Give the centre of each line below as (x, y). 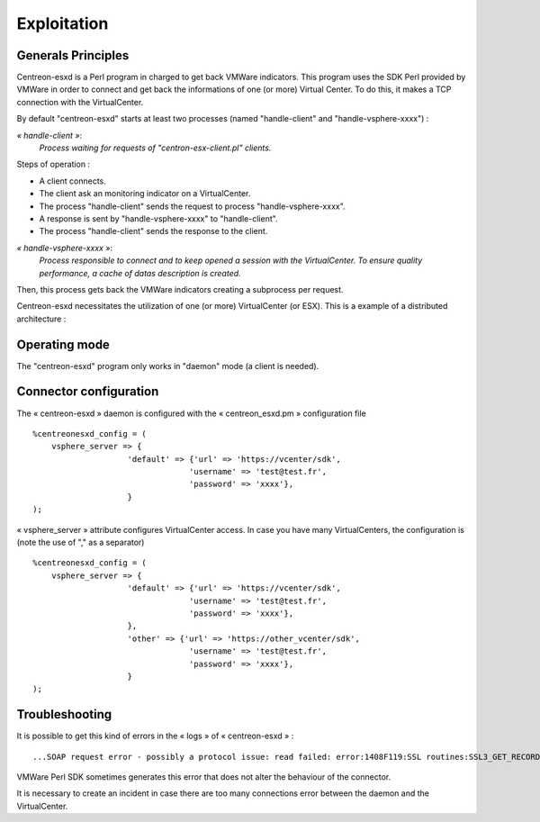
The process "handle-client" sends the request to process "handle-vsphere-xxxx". (192, 206)
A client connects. (73, 181)
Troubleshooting (64, 714)
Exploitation (63, 23)
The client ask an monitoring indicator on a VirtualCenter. (145, 194)
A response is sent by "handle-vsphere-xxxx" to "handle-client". (158, 218)
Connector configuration (88, 392)
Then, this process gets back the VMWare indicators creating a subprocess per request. (180, 289)
